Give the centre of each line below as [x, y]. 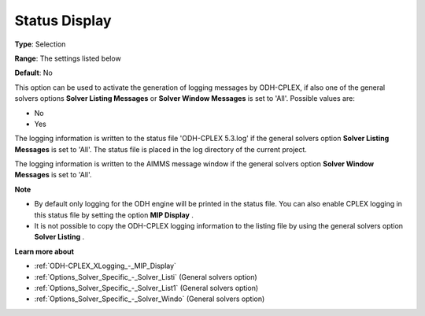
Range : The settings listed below [68, 58]
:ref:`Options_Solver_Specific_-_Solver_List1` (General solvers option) [146, 288]
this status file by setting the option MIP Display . [114, 215]
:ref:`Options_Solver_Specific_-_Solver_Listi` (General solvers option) [146, 277]
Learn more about [44, 251]
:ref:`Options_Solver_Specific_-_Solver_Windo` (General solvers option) [150, 299]
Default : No [33, 73]
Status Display [63, 20]
